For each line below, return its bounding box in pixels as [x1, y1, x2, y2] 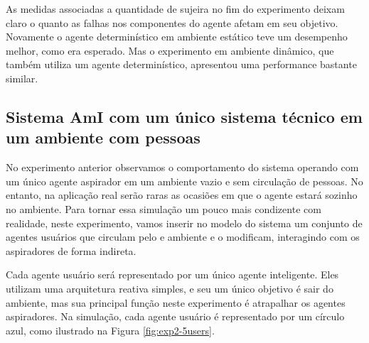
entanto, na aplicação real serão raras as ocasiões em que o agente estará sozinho [6, 187, 358, 202]
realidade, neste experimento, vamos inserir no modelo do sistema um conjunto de [6, 215, 363, 230]
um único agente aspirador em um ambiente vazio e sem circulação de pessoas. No [6, 173, 363, 188]
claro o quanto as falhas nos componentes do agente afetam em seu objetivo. [6, 15, 338, 30]
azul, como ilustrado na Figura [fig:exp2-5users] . [6, 322, 215, 337]
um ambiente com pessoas [6, 126, 200, 148]
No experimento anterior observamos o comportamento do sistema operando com [6, 160, 359, 175]
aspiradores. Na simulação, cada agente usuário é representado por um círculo [6, 309, 345, 324]
